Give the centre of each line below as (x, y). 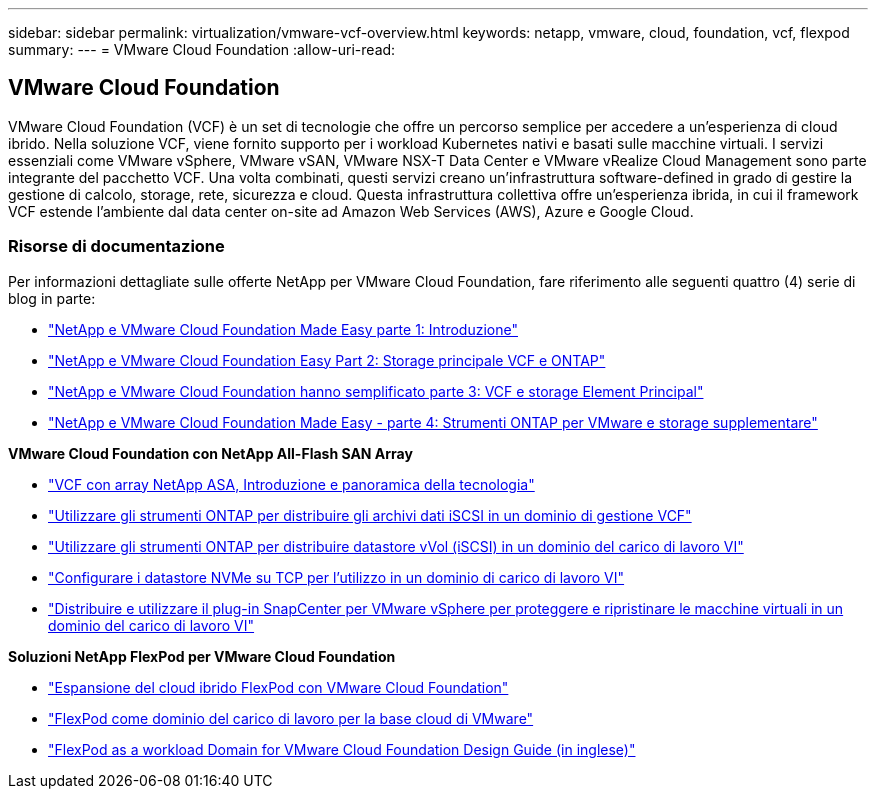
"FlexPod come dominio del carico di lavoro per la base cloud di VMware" (291, 718)
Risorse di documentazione (116, 246)
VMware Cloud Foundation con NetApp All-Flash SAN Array (210, 453)
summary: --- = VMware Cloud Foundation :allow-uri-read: (202, 49)
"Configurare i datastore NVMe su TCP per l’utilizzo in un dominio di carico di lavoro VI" (336, 577)
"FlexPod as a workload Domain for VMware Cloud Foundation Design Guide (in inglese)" (342, 749)
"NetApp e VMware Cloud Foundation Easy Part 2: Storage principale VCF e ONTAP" (327, 360)
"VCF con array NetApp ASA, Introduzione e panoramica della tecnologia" (291, 484)
